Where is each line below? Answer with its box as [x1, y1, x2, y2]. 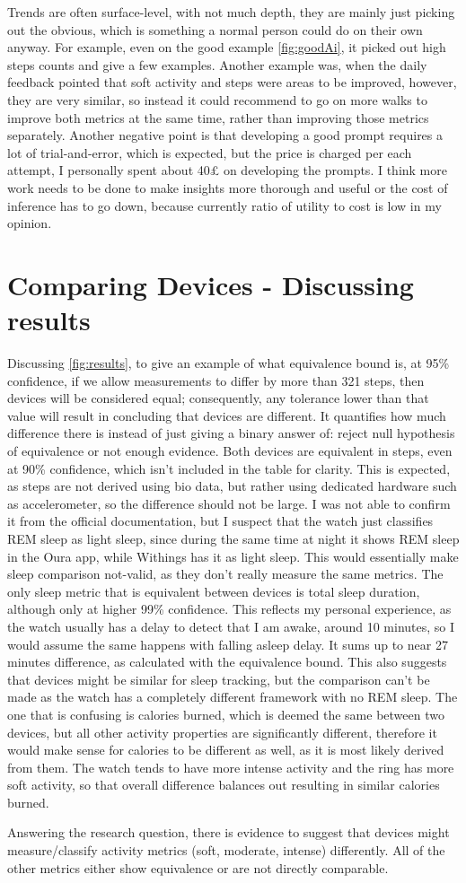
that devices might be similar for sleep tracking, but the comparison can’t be [7, 669, 430, 688]
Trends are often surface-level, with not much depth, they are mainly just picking [7, 3, 455, 21]
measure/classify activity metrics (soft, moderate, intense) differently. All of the [7, 841, 445, 860]
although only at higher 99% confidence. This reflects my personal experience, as [7, 599, 452, 618]
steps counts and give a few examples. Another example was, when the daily [7, 55, 427, 74]
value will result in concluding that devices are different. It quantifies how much [7, 406, 446, 424]
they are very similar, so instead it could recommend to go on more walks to [7, 90, 427, 109]
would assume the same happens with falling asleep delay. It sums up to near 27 [7, 634, 448, 653]
